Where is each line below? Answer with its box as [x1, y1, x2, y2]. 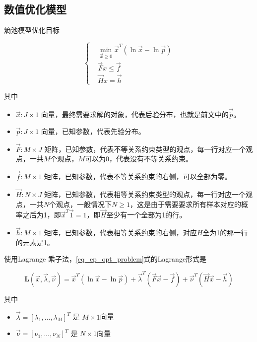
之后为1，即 [22, 209, 61, 220]
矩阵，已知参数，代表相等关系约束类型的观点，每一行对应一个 [44, 189, 246, 199]
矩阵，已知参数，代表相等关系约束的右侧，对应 [44, 227, 197, 238]
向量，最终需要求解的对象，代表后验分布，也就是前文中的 [41, 109, 229, 120]
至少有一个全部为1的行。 [106, 209, 187, 220]
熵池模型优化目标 [4, 25, 60, 35]
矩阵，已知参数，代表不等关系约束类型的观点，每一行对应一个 [44, 143, 246, 154]
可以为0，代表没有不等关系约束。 [84, 153, 193, 164]
